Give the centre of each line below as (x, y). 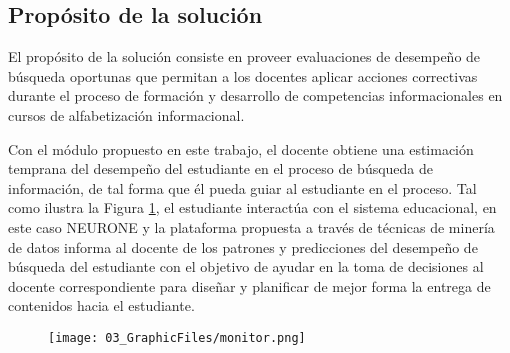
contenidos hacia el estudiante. (101, 305)
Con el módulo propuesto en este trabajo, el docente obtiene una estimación (241, 148)
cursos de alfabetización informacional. (126, 114)
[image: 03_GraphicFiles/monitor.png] (177, 337)
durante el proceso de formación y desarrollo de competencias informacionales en (255, 95)
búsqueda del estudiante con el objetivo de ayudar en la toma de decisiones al (246, 266)
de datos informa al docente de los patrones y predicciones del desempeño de (243, 246)
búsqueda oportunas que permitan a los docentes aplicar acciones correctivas (243, 75)
